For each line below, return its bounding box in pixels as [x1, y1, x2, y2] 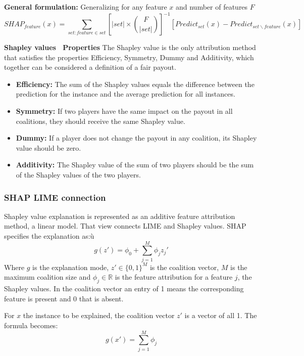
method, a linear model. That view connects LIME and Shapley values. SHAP [4, 220, 246, 231]
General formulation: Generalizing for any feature [4, 2, 167, 12]
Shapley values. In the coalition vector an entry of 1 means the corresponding [4, 283, 244, 294]
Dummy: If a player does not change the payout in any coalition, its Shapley [16, 132, 257, 143]
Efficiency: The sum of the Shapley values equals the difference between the [16, 78, 255, 89]
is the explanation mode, [32, 261, 109, 272]
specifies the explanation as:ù [4, 231, 94, 241]
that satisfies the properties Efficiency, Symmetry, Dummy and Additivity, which [4, 52, 254, 62]
